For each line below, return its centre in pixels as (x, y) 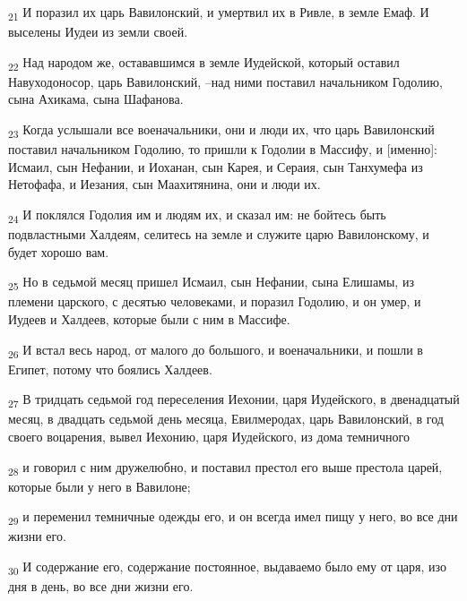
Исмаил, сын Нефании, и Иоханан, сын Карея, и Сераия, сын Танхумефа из (216, 166)
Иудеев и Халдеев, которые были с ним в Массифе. (149, 318)
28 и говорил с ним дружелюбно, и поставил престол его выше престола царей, (225, 468)
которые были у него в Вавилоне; (99, 486)
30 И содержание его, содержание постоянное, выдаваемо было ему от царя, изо (228, 567)
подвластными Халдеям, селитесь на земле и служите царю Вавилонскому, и (219, 234)
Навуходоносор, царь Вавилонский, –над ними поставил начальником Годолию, (225, 81)
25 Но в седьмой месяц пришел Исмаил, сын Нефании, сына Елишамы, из (211, 283)
